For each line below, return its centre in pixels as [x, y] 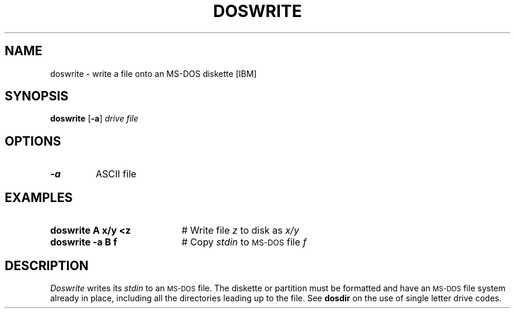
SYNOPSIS [37, 96]
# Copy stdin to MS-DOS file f [244, 242]
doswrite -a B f [84, 242]
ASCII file [116, 174]
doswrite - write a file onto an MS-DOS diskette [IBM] [153, 73]
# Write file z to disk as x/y [240, 230]
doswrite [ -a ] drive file [94, 119]
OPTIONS [33, 141]
